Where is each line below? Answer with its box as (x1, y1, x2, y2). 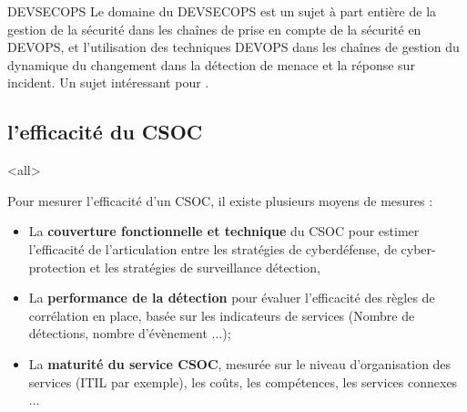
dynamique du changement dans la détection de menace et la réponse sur (7, 55, 415, 74)
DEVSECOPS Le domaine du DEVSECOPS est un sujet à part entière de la (7, 2, 437, 20)
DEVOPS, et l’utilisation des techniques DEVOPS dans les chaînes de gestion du (7, 37, 460, 57)
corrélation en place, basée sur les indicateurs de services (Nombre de (28, 305, 415, 324)
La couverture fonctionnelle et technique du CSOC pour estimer (28, 221, 420, 241)
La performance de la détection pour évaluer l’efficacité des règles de (28, 288, 435, 307)
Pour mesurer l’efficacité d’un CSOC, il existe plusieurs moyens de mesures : (7, 191, 433, 210)
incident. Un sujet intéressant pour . (7, 73, 209, 92)
